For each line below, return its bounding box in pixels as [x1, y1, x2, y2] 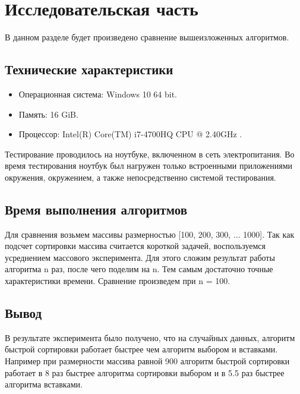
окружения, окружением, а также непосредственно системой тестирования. [5, 171, 276, 183]
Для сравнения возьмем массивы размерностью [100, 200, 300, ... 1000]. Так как [5, 228, 295, 240]
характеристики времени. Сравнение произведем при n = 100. [5, 275, 230, 287]
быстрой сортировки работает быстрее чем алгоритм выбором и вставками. [5, 343, 278, 355]
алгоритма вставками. [5, 378, 83, 390]
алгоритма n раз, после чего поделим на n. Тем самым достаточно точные [5, 263, 273, 275]
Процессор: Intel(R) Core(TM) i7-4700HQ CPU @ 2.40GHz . [18, 128, 242, 140]
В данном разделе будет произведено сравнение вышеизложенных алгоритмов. [5, 31, 289, 43]
